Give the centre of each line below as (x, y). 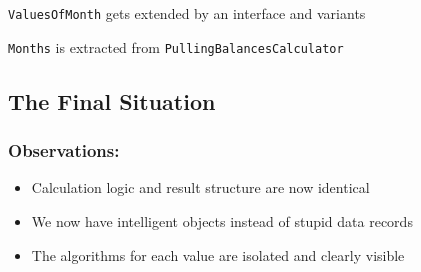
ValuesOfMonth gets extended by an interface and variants (187, 13)
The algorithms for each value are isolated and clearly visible (218, 254)
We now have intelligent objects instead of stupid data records (222, 220)
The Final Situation (112, 100)
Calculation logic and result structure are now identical (200, 187)
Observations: (64, 150)
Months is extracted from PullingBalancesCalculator (176, 46)
